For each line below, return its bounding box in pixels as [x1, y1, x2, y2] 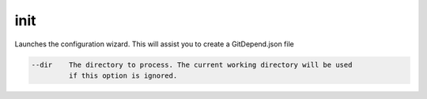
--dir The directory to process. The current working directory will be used [31, 60, 353, 69]
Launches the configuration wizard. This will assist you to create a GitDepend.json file [14, 39, 294, 49]
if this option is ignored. [68, 71, 178, 80]
